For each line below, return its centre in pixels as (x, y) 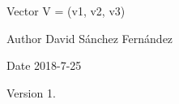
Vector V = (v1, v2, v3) (66, 11)
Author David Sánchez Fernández (90, 38)
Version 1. (31, 92)
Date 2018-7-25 (44, 65)
